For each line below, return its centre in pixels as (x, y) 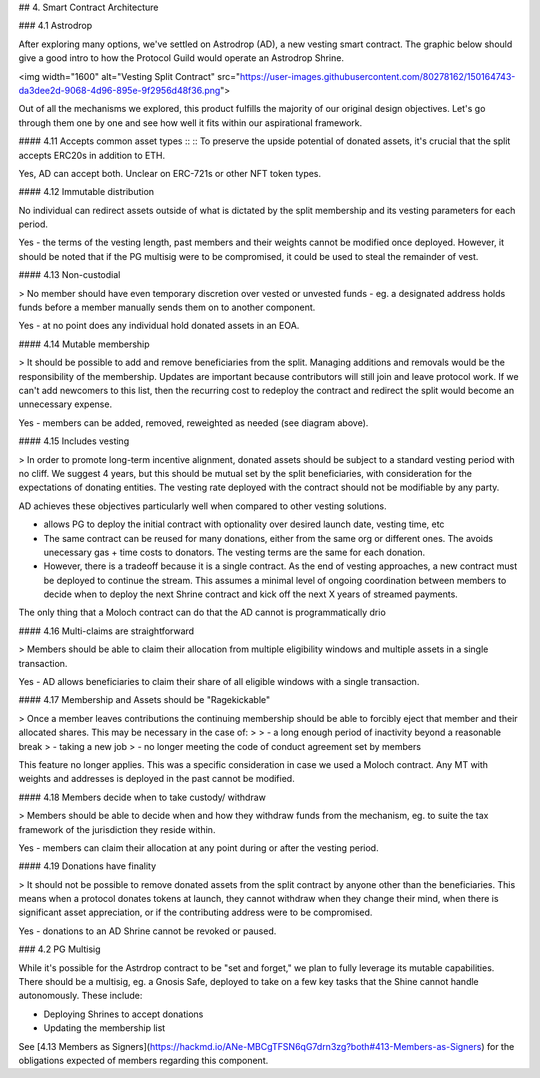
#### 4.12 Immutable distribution (86, 192)
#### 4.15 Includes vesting (74, 441)
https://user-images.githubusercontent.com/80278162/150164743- (378, 76)
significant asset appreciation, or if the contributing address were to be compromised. (195, 912)
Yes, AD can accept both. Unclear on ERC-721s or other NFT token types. (170, 173)
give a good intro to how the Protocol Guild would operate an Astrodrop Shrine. (181, 58)
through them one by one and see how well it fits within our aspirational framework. (190, 122)
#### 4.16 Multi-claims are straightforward (106, 631)
